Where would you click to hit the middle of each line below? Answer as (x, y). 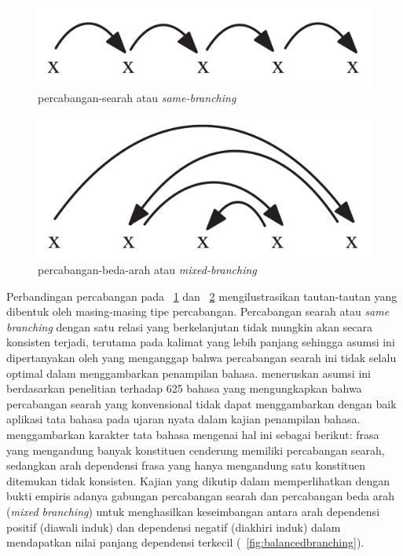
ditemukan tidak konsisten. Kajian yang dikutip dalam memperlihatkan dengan (198, 480)
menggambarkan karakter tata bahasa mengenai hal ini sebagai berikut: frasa (193, 434)
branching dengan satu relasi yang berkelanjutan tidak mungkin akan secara (190, 326)
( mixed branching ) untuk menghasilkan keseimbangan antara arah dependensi (193, 511)
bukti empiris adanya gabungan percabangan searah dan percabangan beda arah (200, 496)
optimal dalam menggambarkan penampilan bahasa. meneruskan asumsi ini (189, 373)
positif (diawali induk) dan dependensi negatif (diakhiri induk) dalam (174, 527)
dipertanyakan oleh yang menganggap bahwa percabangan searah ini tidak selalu (201, 357)
